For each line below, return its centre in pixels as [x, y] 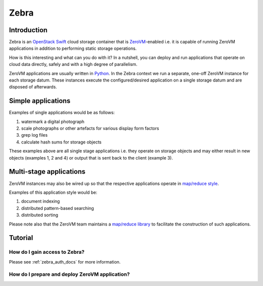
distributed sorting [40, 215]
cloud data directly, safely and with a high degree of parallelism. [73, 64]
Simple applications [40, 101]
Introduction [28, 30]
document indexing [41, 201]
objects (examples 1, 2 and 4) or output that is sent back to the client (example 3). [91, 158]
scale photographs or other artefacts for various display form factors [90, 128]
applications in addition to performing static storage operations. [73, 48]
